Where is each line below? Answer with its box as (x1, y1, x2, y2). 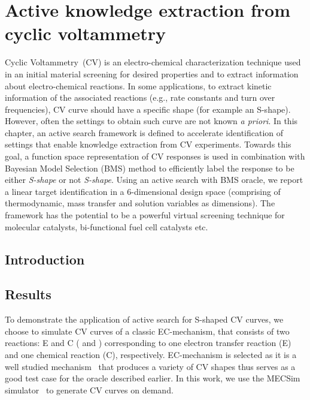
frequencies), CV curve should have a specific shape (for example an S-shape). (5, 103, 291, 115)
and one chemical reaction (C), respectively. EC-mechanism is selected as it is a (5, 348, 297, 360)
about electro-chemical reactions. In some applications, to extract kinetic (5, 79, 272, 92)
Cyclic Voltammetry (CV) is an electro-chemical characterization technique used (5, 56, 301, 68)
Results (5, 285, 51, 303)
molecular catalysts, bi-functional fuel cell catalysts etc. (5, 220, 208, 233)
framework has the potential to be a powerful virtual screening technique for (5, 209, 285, 221)
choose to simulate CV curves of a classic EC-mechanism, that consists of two (5, 324, 290, 337)
